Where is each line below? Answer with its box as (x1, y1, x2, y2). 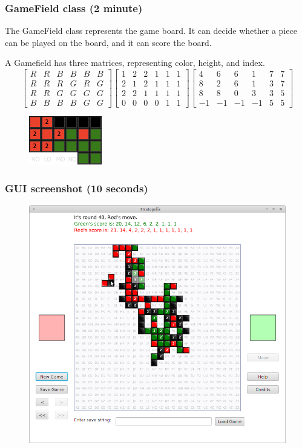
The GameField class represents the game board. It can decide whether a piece (5, 24, 297, 37)
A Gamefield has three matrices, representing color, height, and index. (5, 56, 265, 69)
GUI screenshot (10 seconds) (5, 180, 148, 195)
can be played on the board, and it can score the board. (5, 36, 212, 48)
